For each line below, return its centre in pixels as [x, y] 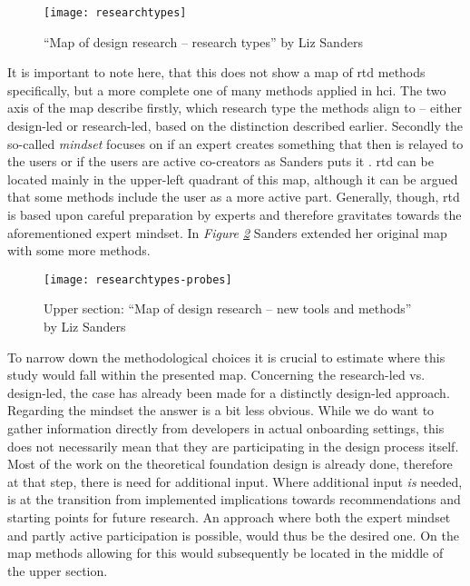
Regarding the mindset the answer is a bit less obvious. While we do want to [221, 410]
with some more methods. [79, 250]
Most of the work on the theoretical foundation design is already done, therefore [230, 464]
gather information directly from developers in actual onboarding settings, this [226, 428]
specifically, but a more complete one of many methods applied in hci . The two [227, 89]
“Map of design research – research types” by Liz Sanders [203, 41]
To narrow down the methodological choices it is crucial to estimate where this [226, 357]
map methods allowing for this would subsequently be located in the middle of [225, 553]
